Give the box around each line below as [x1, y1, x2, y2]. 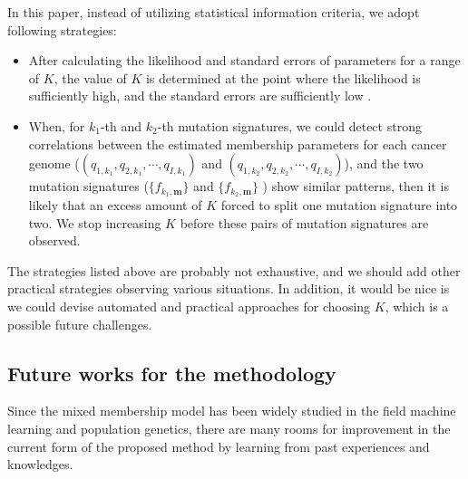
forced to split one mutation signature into [220, 196, 458, 215]
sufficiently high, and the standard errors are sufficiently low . [28, 86, 372, 105]
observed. [28, 231, 81, 250]
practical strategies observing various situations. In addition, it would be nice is [7, 279, 450, 298]
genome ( [28, 154, 80, 173]
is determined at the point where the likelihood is [145, 68, 421, 87]
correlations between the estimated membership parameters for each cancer [28, 134, 447, 153]
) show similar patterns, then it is [262, 177, 449, 196]
